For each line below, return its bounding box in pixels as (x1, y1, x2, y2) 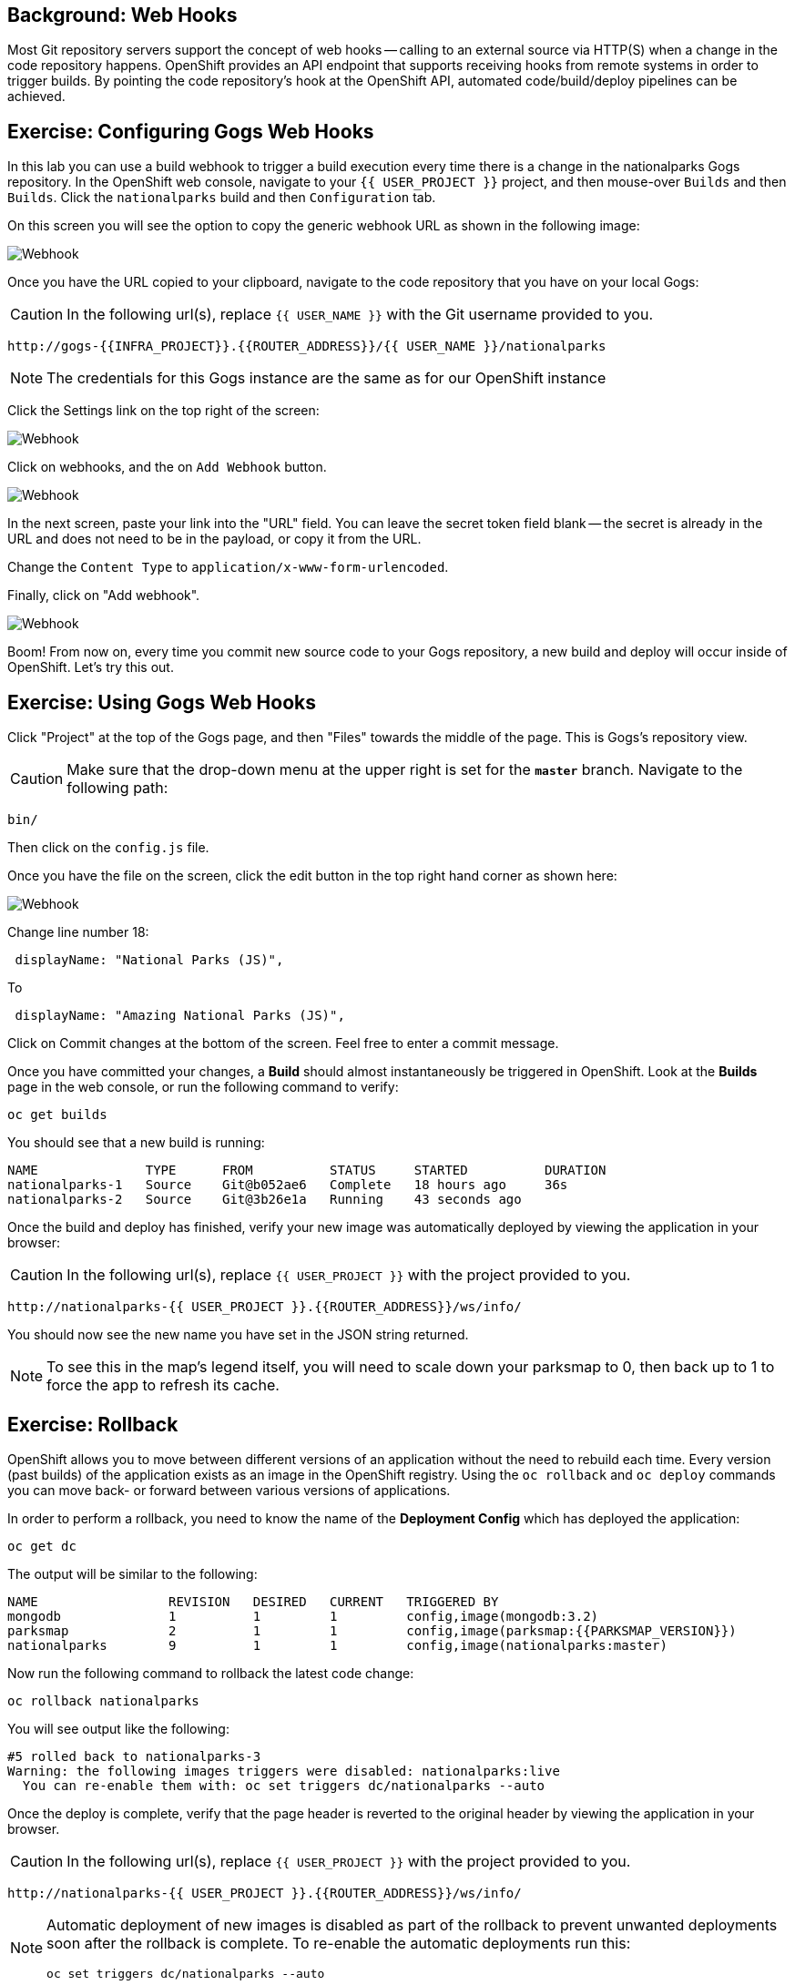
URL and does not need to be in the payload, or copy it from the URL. (7, 531, 422, 547)
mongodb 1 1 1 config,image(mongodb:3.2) (7, 1608, 599, 1624)
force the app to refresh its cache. (46, 1376, 280, 1395)
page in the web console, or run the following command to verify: (7, 1079, 399, 1095)
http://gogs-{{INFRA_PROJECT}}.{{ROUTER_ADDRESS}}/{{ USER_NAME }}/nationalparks (7, 339, 606, 354)
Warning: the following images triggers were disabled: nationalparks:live (7, 1763, 560, 1778)
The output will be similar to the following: (7, 1565, 258, 1582)
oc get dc (7, 1538, 76, 1553)
